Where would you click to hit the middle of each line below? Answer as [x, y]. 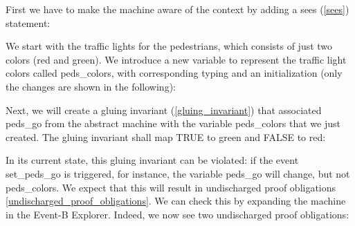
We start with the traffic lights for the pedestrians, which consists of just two [169, 46]
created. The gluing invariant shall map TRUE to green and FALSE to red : [166, 136]
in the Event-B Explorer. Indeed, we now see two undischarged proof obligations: [177, 214]
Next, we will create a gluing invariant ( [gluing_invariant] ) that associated [164, 110]
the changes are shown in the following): [91, 86]
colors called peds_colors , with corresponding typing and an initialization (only [174, 73]
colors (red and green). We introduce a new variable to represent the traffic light [176, 59]
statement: [28, 22]
